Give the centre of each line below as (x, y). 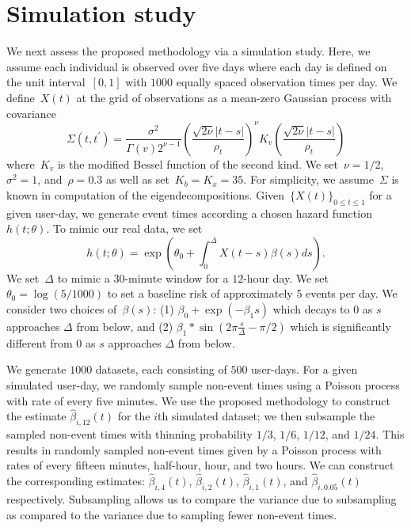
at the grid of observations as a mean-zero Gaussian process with (234, 97)
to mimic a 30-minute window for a (143, 277)
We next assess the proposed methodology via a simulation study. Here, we (188, 51)
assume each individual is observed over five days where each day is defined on (197, 66)
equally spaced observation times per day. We (287, 82)
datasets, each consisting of (161, 369)
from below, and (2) (125, 326)
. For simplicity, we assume (308, 179)
